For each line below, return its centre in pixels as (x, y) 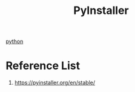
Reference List (43, 66)
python (15, 41)
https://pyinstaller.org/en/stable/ (55, 83)
